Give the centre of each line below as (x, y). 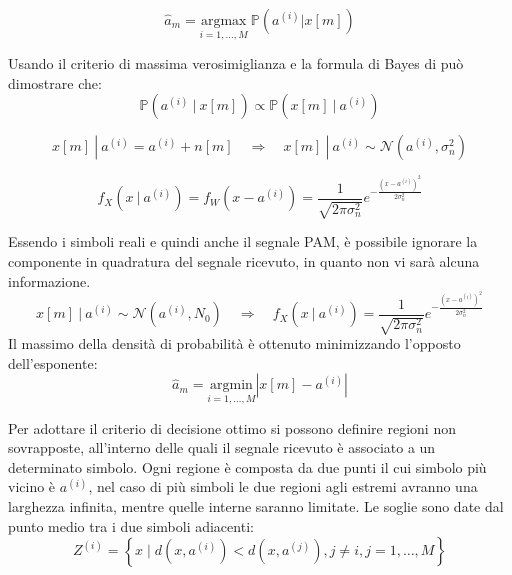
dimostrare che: (55, 82)
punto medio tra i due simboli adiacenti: (131, 525)
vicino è (32, 486)
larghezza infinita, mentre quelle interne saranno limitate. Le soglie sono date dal (256, 505)
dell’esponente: (53, 362)
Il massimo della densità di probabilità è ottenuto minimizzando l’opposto (234, 343)
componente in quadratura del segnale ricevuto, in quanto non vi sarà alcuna (244, 261)
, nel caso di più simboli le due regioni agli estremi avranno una (283, 486)
